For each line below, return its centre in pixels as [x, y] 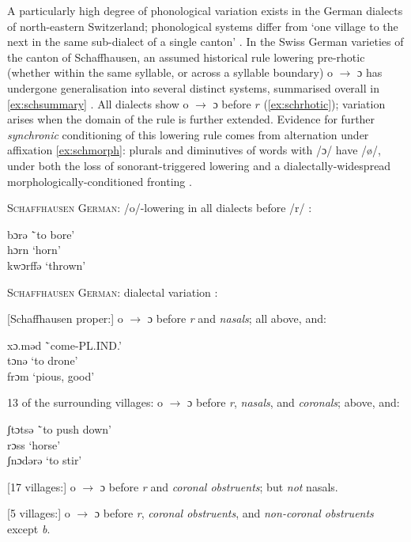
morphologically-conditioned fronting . [100, 181]
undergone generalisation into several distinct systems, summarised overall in [193, 87]
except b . [29, 529]
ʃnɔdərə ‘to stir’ [45, 460]
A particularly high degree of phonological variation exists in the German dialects [205, 10]
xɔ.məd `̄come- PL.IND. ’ [64, 345]
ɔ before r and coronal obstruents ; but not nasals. [219, 486]
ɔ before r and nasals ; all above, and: [237, 318]
